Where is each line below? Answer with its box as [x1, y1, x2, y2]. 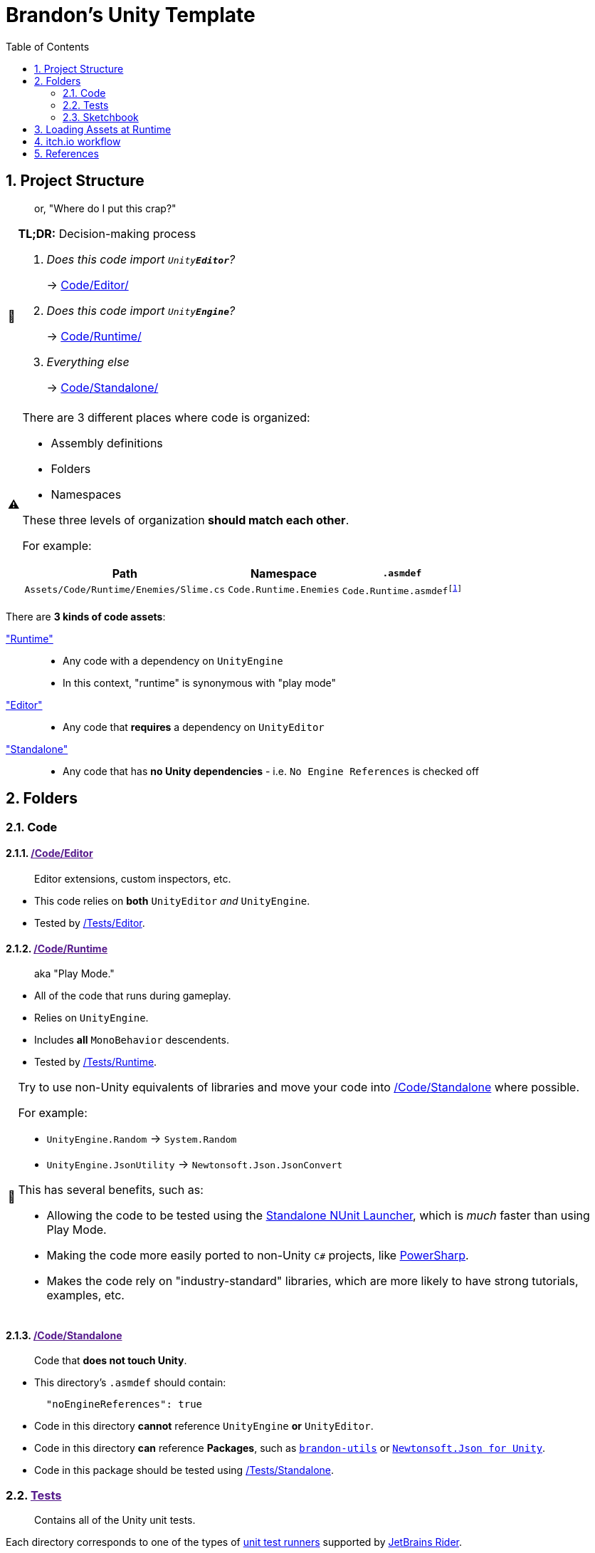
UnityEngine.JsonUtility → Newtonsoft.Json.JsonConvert [46, 1157, 343, 1172]
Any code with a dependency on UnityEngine [63, 654, 283, 667]
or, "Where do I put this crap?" [34, 202, 177, 214]
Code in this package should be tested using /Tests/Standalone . [34, 1464, 335, 1477]
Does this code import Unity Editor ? [46, 251, 236, 266]
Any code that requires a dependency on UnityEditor [63, 720, 325, 733]
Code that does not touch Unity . [34, 1354, 187, 1367]
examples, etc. [46, 1288, 125, 1303]
